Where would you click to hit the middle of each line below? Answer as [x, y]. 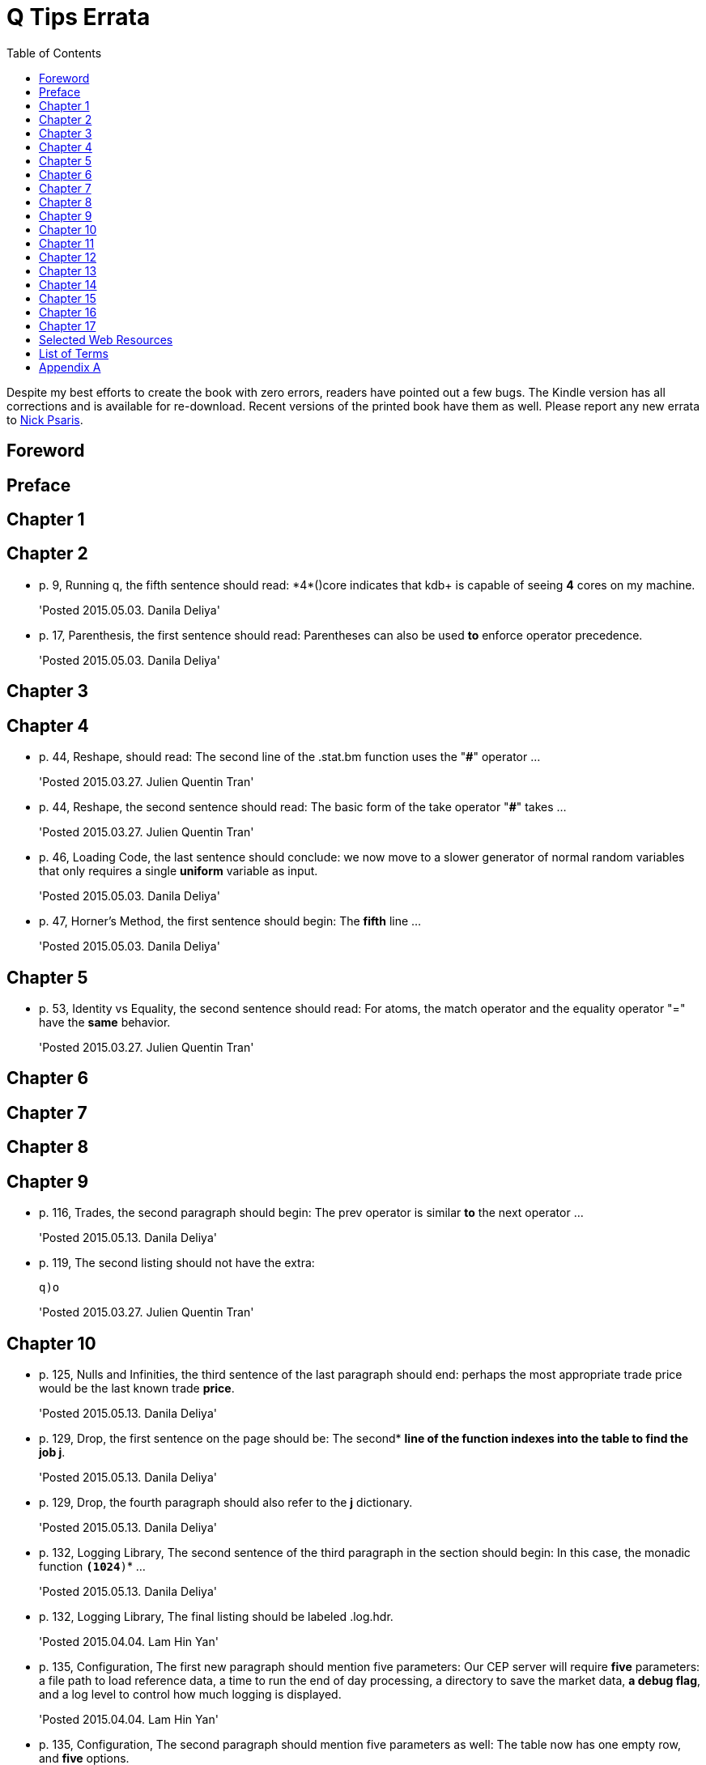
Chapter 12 [68, 257]
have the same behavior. [105, 1022]
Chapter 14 [68, 284]
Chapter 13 [68, 270]
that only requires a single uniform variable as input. [179, 871]
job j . [52, 1452]
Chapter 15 [68, 298]
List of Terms [74, 353]
